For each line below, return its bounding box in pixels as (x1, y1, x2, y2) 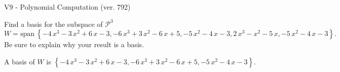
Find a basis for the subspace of (4, 18, 103, 29)
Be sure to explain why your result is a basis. (4, 39, 144, 50)
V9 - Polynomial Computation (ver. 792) (4, 2, 131, 12)
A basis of (4, 56, 35, 66)
